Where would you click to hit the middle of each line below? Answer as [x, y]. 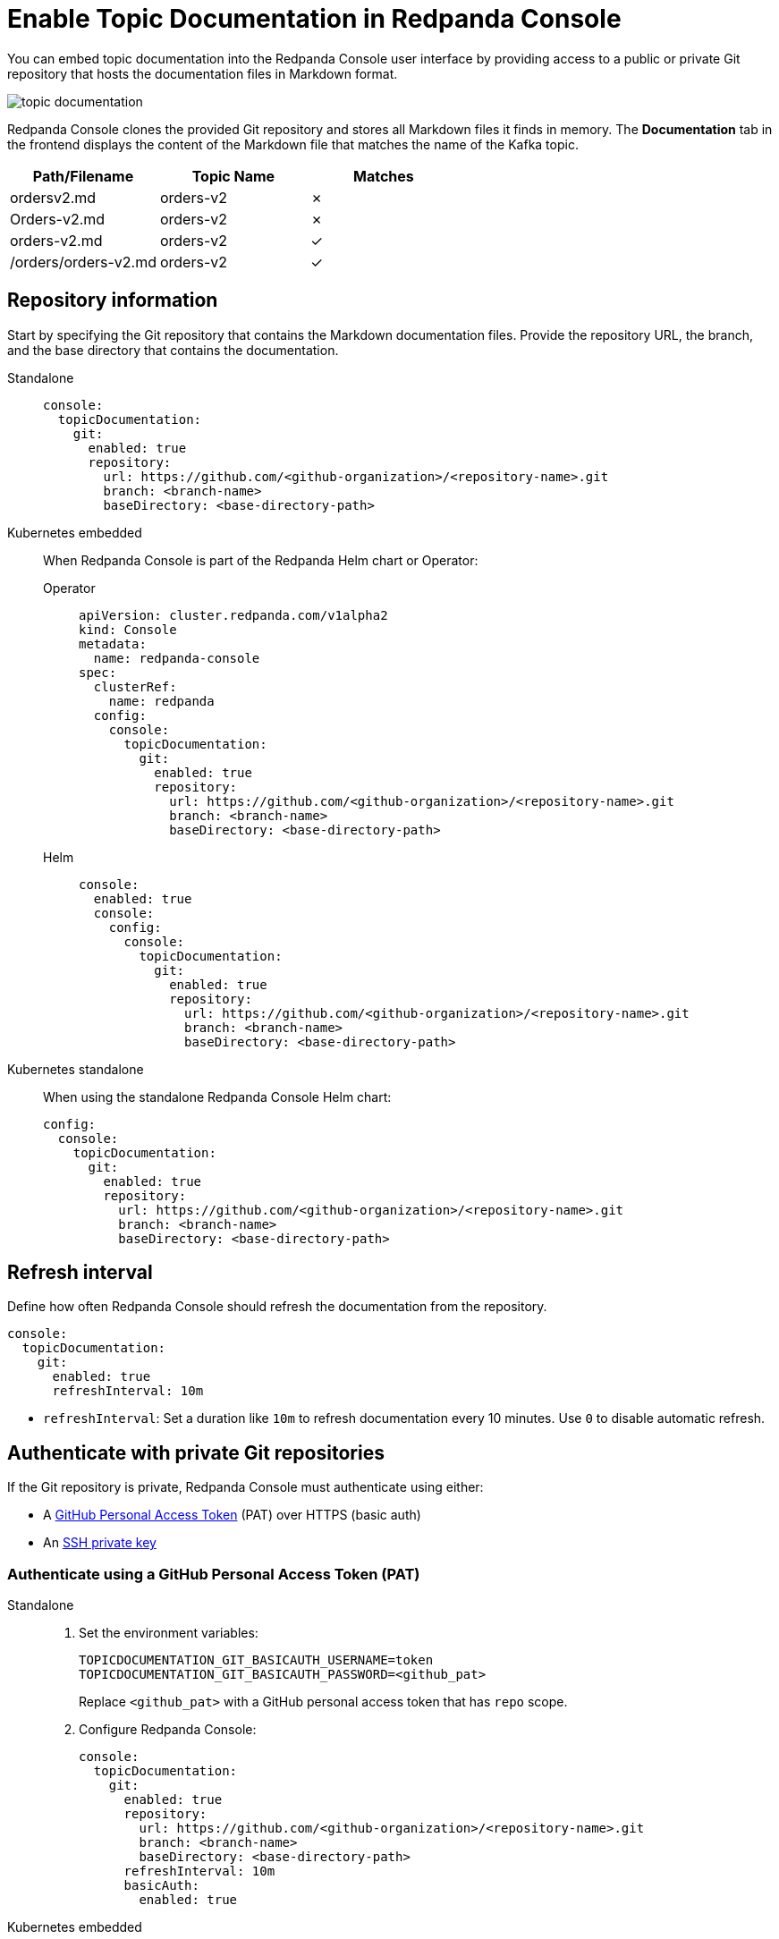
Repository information [113, 301]
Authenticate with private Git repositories [196, 1452]
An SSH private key [100, 1543]
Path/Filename [83, 176]
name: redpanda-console [177, 658]
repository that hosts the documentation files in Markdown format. [203, 73]
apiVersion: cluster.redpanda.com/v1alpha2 [233, 615]
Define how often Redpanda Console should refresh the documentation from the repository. [277, 1307]
